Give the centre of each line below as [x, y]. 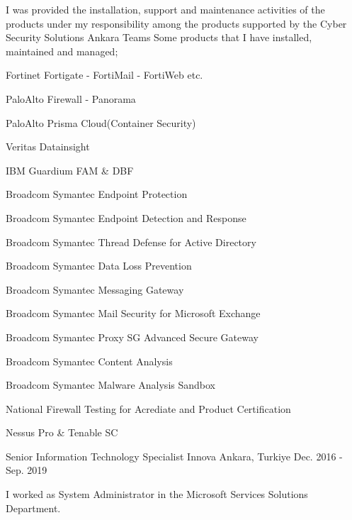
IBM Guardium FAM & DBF [70, 170]
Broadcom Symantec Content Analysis [89, 361]
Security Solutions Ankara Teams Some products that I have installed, [159, 37]
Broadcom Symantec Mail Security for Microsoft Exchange [133, 313]
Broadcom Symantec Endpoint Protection [97, 194]
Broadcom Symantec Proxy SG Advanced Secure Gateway [132, 337]
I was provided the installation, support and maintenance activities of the [165, 9]
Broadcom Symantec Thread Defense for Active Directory [131, 242]
